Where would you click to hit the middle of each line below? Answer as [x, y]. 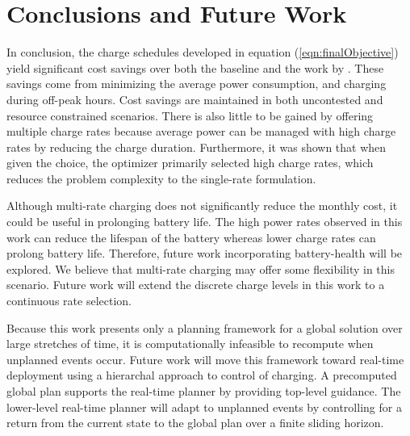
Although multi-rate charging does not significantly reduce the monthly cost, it [202, 205]
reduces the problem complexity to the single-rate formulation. [161, 178]
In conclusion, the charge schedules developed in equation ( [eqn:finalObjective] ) [203, 52]
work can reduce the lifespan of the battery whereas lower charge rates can [191, 237]
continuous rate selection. [69, 301]
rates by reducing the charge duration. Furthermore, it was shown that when [197, 147]
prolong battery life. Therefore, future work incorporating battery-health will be [205, 253]
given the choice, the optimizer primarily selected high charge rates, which [190, 163]
